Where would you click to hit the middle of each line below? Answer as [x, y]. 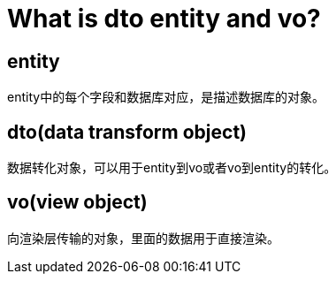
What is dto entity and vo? [164, 19]
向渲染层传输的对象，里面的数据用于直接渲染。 [143, 238]
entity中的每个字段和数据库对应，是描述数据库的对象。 [166, 97]
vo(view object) [77, 202]
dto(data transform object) [127, 132]
